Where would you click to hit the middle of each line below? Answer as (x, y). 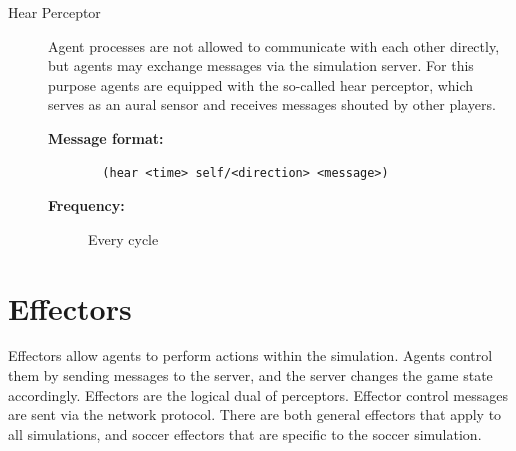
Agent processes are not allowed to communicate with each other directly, (274, 45)
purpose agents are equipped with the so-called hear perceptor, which (261, 84)
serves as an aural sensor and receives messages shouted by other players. (272, 104)
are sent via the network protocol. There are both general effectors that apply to (255, 414)
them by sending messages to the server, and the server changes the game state (250, 375)
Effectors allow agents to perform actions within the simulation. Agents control (250, 355)
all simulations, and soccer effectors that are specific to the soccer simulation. (245, 433)
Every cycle (123, 238)
